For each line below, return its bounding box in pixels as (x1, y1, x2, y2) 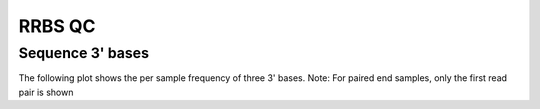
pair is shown (18, 86, 74, 98)
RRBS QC (18, 15, 96, 37)
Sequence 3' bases (18, 44, 150, 62)
